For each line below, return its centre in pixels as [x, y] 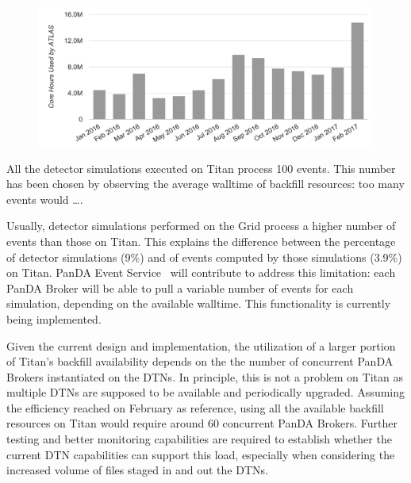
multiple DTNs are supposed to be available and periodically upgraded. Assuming [206, 392]
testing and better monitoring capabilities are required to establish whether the [199, 439]
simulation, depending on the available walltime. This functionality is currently [199, 303]
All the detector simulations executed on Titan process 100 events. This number [201, 168]
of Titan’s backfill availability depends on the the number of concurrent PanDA [200, 361]
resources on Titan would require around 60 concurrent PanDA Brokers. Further [202, 423]
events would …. [45, 199]
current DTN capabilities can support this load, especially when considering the [201, 454]
